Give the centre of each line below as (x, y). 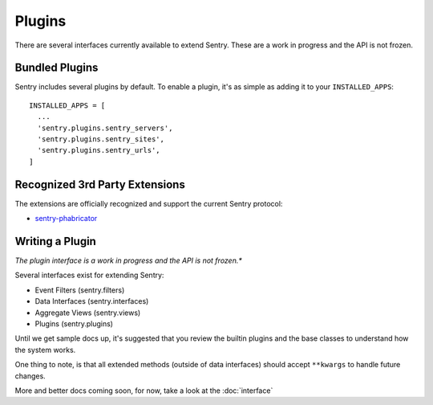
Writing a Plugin (55, 241)
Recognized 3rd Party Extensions (100, 184)
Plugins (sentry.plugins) (74, 323)
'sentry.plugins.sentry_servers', (105, 128)
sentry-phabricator (66, 219)
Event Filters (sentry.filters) (80, 290)
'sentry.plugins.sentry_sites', (101, 139)
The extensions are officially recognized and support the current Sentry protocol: (149, 203)
